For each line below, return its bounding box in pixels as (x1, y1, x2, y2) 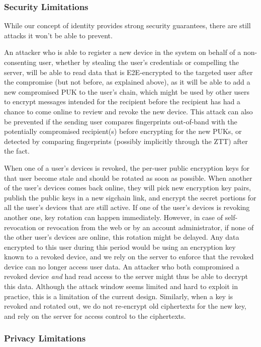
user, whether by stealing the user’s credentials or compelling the (38, 57, 239, 67)
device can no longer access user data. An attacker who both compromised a (4, 261, 239, 271)
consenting (4, 57, 37, 67)
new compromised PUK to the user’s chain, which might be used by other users (4, 86, 250, 97)
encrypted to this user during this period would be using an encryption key (4, 241, 236, 252)
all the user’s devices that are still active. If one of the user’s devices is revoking (4, 202, 250, 213)
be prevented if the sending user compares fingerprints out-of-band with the (4, 116, 237, 126)
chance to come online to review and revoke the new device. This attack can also (4, 106, 253, 116)
